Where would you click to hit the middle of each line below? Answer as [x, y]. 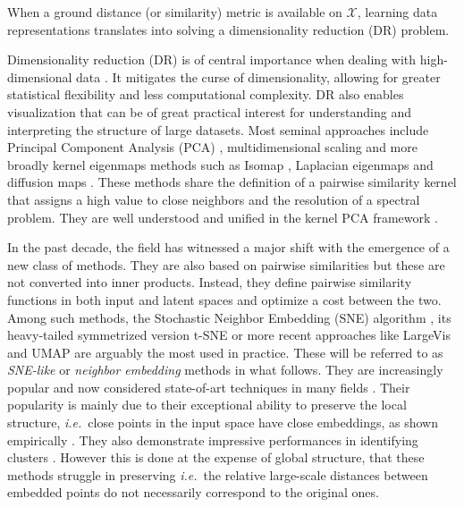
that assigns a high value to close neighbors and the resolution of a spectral [214, 199]
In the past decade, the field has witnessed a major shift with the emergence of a [228, 247]
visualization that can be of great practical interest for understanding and [209, 111]
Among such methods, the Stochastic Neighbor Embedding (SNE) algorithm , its [229, 317]
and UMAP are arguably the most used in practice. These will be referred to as [225, 352]
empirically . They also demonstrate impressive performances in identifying [213, 439]
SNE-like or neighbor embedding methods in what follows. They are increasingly [225, 370]
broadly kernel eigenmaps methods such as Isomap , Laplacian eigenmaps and [220, 164]
